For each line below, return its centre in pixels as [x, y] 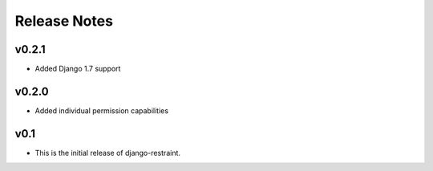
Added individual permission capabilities [101, 110]
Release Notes [64, 21]
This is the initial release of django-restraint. [107, 153]
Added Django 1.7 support [78, 69]
